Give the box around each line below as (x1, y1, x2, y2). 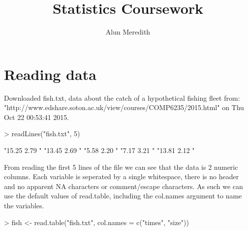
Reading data (4, 64, 96, 84)
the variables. (4, 200, 44, 210)
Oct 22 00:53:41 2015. (4, 112, 69, 122)
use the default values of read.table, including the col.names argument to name (4, 191, 242, 201)
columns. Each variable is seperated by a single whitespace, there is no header (4, 171, 239, 182)
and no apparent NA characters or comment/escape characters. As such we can (4, 181, 243, 191)
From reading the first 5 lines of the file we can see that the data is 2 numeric (4, 161, 238, 172)
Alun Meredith (105, 27, 151, 37)
